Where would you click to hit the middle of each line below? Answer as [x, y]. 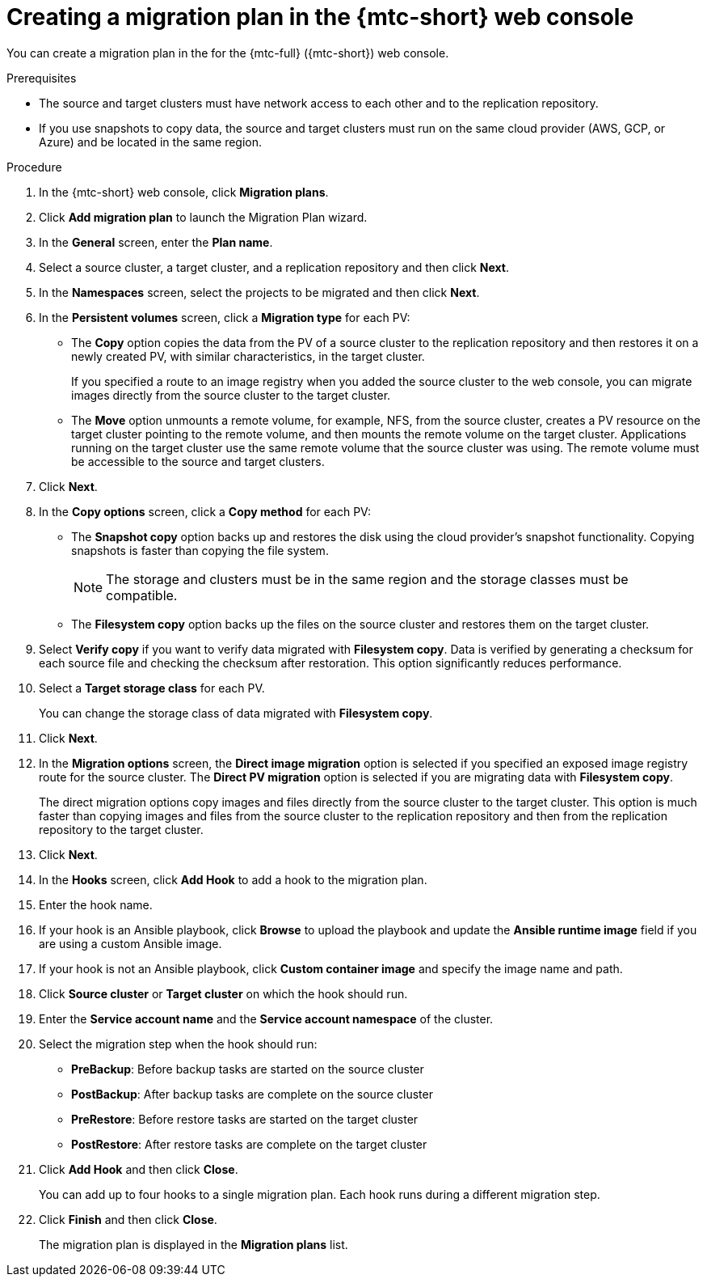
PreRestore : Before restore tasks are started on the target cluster [245, 1119]
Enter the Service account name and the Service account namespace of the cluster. [266, 1018]
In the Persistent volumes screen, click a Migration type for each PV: [225, 317]
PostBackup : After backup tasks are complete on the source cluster [252, 1094]
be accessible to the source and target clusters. [198, 461]
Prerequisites [42, 78]
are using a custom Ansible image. [130, 943]
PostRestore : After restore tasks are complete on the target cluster [249, 1144]
